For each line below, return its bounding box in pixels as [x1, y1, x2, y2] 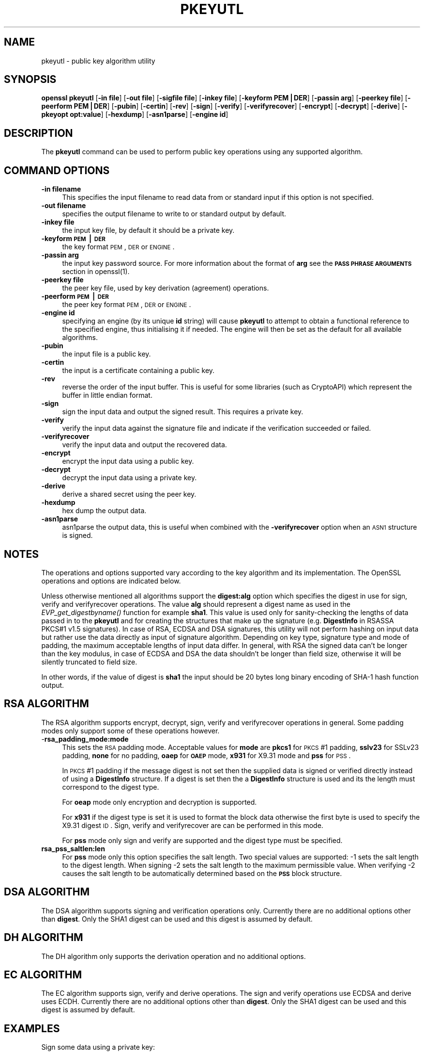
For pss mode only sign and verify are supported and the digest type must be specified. [62, 836, 343, 844]
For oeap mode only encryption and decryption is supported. [62, 797, 257, 806]
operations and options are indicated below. [41, 576, 181, 585]
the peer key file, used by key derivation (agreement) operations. [62, 284, 269, 292]
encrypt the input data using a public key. [62, 457, 194, 466]
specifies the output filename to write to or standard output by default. [62, 210, 287, 218]
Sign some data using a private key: [41, 1043, 155, 1052]
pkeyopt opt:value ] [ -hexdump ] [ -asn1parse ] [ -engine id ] [41, 110, 228, 119]
